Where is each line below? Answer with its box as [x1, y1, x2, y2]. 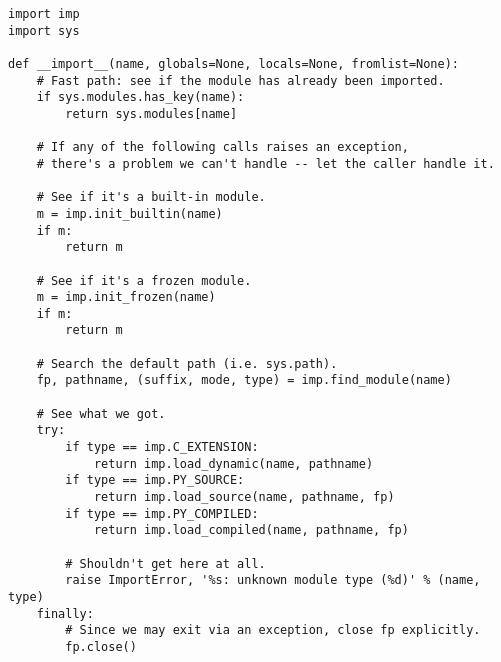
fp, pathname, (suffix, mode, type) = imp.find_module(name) [36, 373, 452, 388]
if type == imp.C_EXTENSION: [65, 440, 259, 455]
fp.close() [65, 639, 137, 654]
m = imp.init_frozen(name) [36, 290, 216, 305]
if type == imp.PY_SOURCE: [65, 473, 245, 488]
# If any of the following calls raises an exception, [36, 140, 409, 155]
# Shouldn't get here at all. [65, 556, 266, 571]
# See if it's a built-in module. [36, 190, 266, 205]
